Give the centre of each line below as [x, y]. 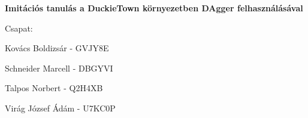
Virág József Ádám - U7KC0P [60, 108]
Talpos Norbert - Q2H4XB [54, 88]
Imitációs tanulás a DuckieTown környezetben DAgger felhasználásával [154, 8]
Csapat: [19, 28]
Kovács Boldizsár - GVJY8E [57, 48]
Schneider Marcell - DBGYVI [59, 68]
